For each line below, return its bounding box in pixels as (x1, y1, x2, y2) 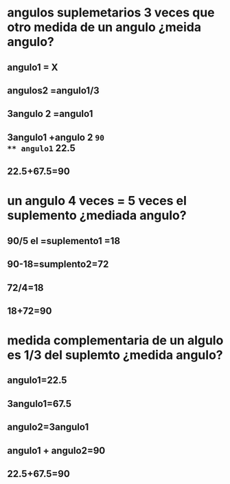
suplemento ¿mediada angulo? (7, 208, 187, 223)
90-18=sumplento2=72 (7, 258, 109, 270)
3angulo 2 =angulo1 (7, 108, 93, 120)
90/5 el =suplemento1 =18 (7, 235, 121, 247)
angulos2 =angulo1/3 (7, 85, 100, 96)
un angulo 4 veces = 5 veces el (7, 193, 187, 209)
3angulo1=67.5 (7, 397, 72, 410)
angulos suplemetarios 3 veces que (7, 5, 215, 21)
